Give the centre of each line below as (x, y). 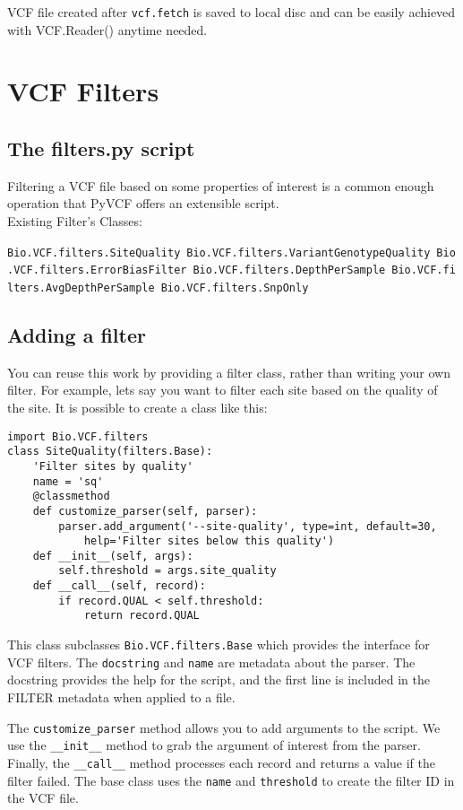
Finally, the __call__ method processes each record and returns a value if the (221, 762)
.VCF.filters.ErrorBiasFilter (97, 270)
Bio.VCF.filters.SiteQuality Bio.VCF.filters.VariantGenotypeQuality (219, 253)
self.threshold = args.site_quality (167, 571)
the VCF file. (43, 798)
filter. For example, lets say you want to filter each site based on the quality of (223, 390)
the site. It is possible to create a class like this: (137, 407)
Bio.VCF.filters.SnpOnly (235, 287)
